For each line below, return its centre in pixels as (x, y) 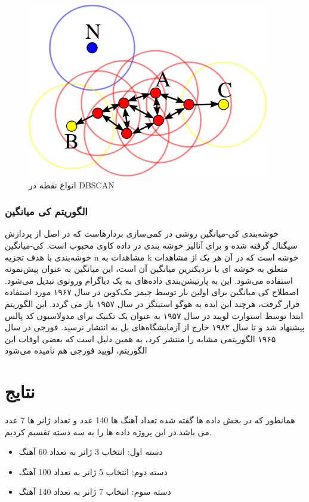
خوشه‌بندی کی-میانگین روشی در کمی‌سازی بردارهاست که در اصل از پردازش (142, 233)
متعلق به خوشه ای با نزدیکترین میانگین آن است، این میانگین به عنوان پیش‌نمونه (146, 269)
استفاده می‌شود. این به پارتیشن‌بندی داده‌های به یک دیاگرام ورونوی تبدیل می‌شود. (149, 280)
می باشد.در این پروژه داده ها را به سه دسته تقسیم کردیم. (108, 431)
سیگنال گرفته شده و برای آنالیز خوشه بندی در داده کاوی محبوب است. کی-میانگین (151, 245)
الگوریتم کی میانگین (46, 211)
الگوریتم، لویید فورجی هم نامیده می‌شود (76, 350)
